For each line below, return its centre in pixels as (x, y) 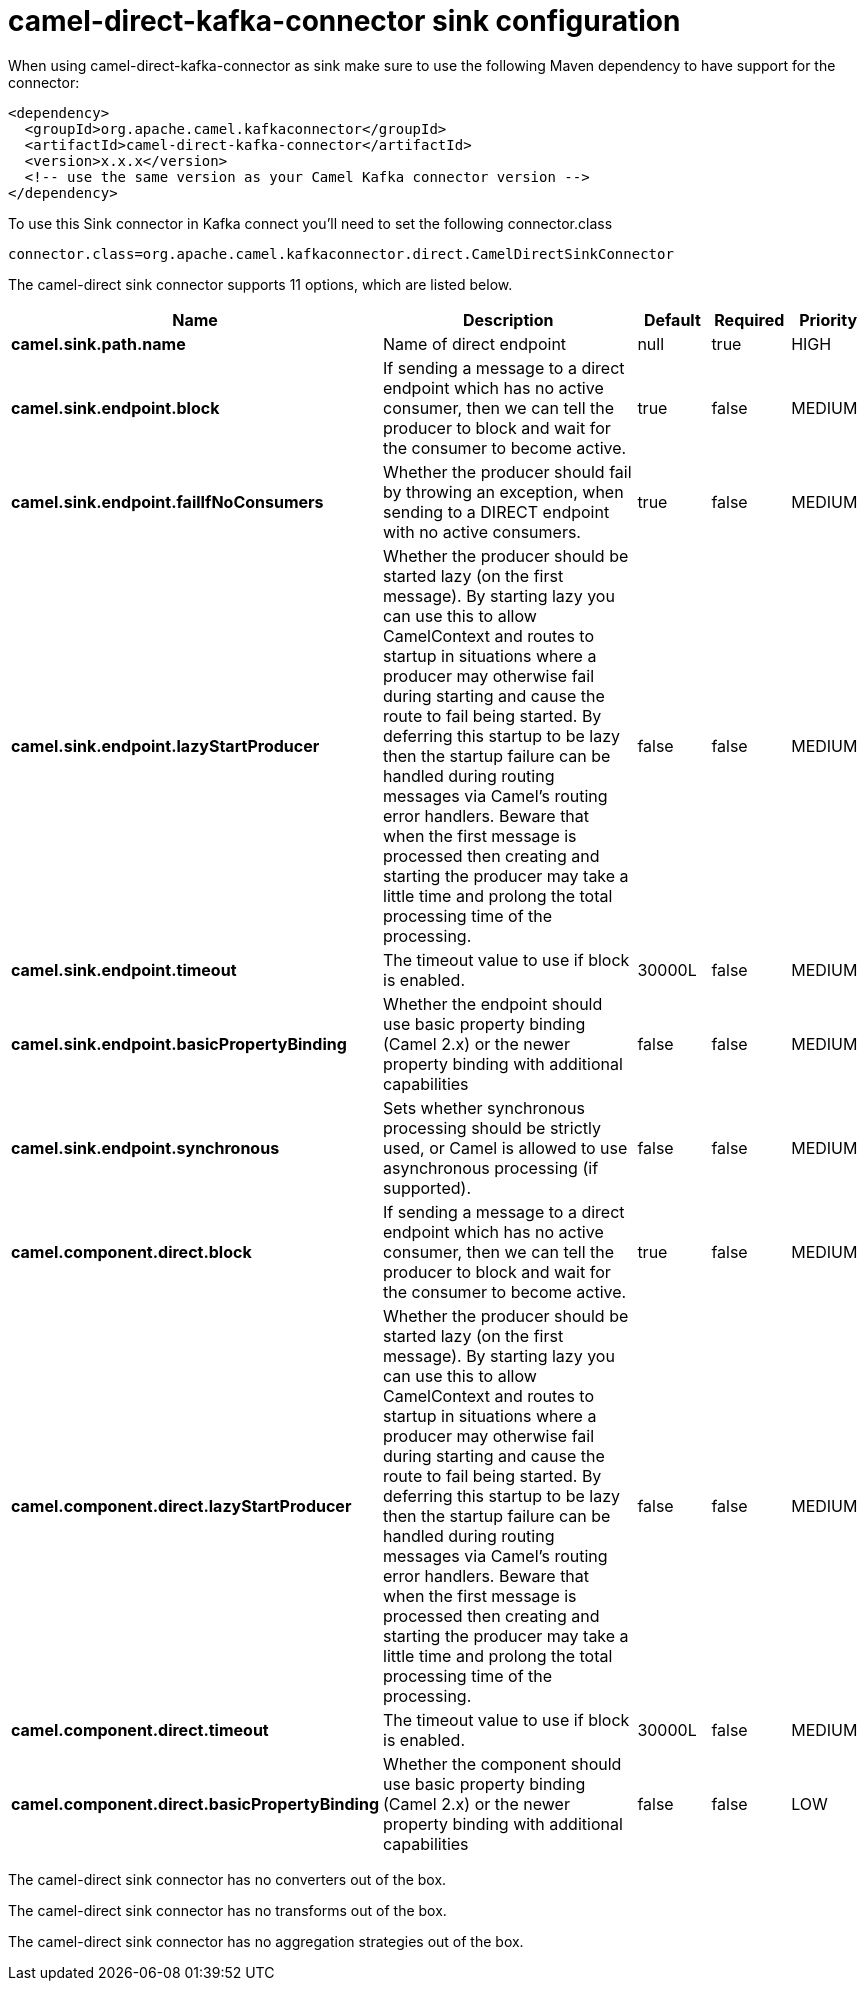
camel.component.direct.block (131, 1251)
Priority (828, 319)
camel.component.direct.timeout (140, 1729)
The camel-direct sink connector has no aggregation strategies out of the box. (266, 1941)
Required (749, 319)
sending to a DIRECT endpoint (496, 511)
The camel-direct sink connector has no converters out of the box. (227, 1879)
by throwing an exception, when (503, 491)
